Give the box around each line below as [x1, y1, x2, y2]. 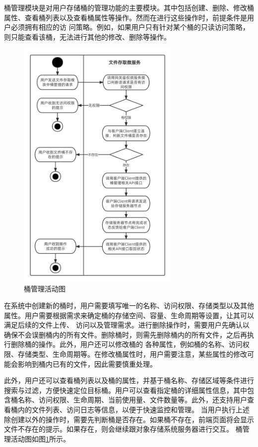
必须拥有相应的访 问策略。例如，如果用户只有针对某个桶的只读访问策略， [10, 22, 250, 32]
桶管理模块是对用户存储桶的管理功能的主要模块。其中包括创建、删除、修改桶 [4, 2, 254, 12]
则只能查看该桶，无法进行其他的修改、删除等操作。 [4, 31, 171, 42]
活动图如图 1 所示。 [10, 433, 70, 444]
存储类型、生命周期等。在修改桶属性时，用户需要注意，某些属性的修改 [17, 348, 247, 359]
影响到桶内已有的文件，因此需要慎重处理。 [17, 358, 157, 369]
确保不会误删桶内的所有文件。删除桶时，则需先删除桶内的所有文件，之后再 [4, 329, 247, 339]
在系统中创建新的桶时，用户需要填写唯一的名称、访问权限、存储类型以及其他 [4, 300, 254, 311]
